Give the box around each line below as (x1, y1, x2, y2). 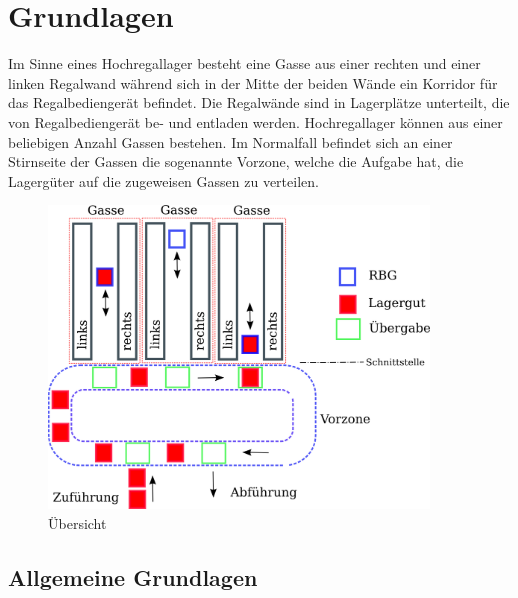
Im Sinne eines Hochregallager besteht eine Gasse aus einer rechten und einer (8, 53, 481, 74)
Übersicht (48, 512, 107, 533)
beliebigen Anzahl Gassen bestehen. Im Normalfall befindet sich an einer (8, 131, 453, 152)
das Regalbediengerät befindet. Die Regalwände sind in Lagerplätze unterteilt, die (8, 92, 510, 113)
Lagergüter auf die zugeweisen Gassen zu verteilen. (8, 170, 319, 191)
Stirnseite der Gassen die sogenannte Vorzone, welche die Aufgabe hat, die (8, 151, 464, 172)
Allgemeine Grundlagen (8, 561, 258, 592)
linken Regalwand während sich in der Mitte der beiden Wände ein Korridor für (8, 72, 498, 93)
